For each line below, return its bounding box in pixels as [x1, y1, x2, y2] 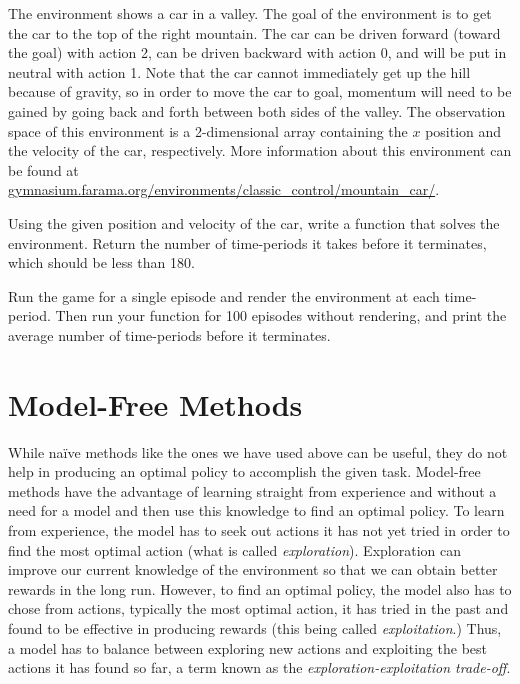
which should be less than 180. [8, 252, 195, 273]
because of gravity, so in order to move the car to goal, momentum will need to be [8, 81, 512, 102]
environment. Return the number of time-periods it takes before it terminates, [8, 232, 487, 253]
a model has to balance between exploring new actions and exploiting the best [8, 637, 487, 658]
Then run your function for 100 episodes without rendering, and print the [55, 305, 507, 326]
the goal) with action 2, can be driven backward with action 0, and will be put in [8, 42, 507, 63]
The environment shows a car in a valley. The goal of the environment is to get [8, 3, 492, 23]
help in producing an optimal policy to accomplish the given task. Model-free [8, 461, 481, 482]
